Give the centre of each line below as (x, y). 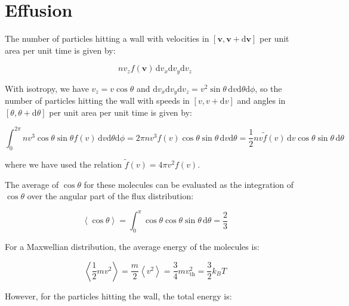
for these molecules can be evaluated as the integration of (189, 184)
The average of (32, 184)
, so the (268, 88)
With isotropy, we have (47, 88)
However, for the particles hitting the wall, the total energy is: (118, 296)
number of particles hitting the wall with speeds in (97, 101)
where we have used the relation (64, 164)
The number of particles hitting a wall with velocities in (107, 38)
